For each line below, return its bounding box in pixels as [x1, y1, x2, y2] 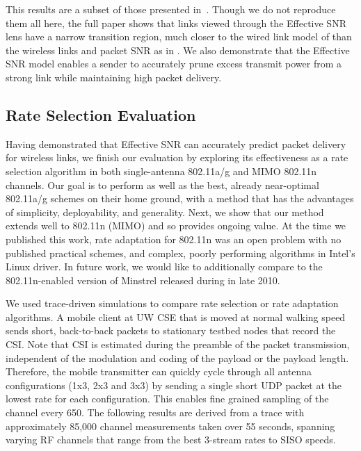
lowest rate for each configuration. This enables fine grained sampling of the [6, 391, 329, 406]
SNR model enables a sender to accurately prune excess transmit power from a [6, 56, 342, 71]
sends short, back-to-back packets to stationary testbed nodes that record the [6, 323, 336, 338]
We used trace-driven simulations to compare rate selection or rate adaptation [6, 296, 339, 311]
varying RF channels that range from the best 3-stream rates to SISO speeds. [6, 432, 336, 447]
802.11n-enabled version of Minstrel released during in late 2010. [6, 272, 280, 287]
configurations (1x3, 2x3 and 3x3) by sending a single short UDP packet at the [6, 377, 342, 392]
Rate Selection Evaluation [6, 104, 196, 125]
